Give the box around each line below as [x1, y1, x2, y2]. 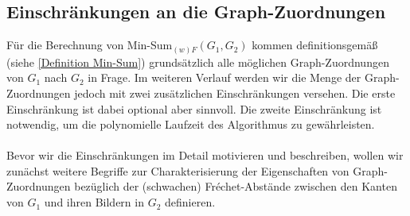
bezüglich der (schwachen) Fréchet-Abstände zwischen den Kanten [74, 178, 397, 195]
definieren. [165, 194, 216, 210]
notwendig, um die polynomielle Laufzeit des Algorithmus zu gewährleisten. [6, 116, 375, 133]
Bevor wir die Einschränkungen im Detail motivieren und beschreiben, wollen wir [6, 147, 404, 164]
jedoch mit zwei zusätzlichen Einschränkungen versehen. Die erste [74, 84, 396, 101]
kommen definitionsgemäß [252, 37, 378, 53]
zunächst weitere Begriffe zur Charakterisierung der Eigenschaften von [6, 162, 349, 179]
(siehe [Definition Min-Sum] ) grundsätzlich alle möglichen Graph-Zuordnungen [6, 53, 389, 70]
